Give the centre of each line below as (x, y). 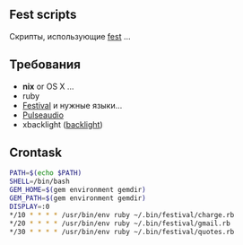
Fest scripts (43, 15)
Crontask (36, 153)
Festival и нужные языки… (72, 105)
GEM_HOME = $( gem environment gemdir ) (78, 190)
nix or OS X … (48, 86)
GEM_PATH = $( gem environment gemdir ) (78, 198)
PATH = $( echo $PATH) (46, 173)
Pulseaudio (43, 115)
